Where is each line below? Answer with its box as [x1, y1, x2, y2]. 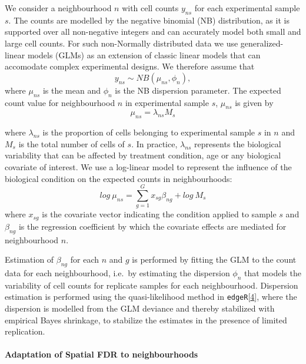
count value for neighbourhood [5, 96, 115, 108]
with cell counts [122, 2, 179, 14]
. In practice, [131, 137, 178, 150]
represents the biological [194, 137, 281, 150]
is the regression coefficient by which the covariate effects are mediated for [18, 220, 287, 232]
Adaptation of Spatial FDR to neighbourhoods [5, 348, 198, 360]
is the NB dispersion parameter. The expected [115, 84, 281, 96]
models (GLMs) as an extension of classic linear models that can [27, 48, 261, 61]
